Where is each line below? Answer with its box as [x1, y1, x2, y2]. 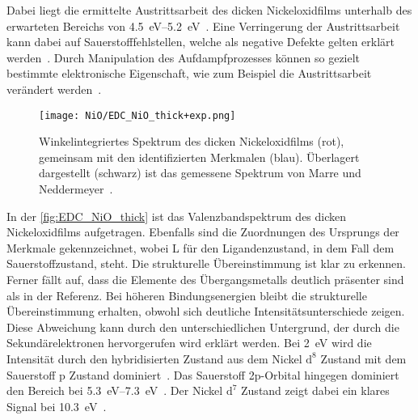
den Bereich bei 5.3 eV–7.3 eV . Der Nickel [6, 382, 223, 399]
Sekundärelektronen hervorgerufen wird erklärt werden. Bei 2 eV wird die [6, 334, 372, 351]
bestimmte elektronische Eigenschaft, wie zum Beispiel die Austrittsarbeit [6, 65, 372, 82]
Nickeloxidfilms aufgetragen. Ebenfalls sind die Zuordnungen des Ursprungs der [6, 223, 399, 240]
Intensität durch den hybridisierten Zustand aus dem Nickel [6, 350, 302, 367]
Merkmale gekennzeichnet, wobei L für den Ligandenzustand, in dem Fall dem [6, 239, 395, 256]
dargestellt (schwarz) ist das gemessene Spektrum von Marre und [39, 164, 361, 181]
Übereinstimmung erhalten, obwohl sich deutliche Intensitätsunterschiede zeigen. [6, 303, 405, 320]
